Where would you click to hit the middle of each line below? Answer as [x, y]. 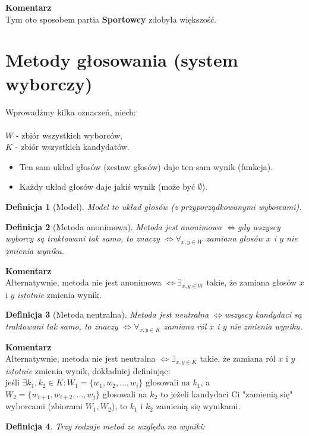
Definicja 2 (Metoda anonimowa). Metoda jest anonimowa [114, 226]
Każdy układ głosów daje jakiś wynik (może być [107, 186]
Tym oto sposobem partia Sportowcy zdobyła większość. [111, 19]
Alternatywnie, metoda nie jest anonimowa [83, 282]
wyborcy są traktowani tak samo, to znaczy [83, 238]
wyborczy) [49, 83]
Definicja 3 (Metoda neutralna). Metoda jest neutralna [107, 314]
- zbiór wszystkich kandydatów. [72, 147]
